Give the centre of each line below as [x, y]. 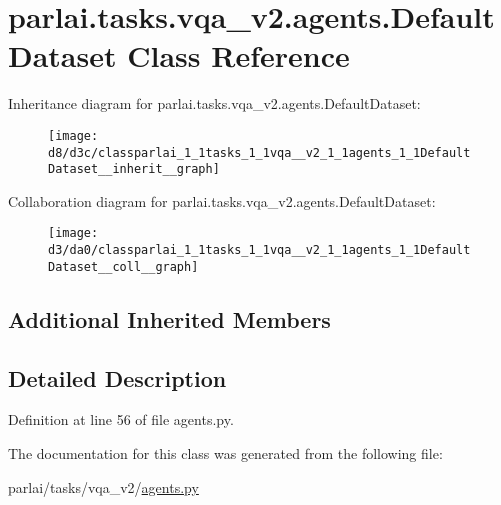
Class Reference [238, 55]
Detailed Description [117, 377]
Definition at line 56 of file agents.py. [121, 419]
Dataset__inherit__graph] [134, 169]
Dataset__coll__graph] [123, 266]
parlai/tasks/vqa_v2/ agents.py [103, 486]
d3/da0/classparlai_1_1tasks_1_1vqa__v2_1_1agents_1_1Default [259, 250]
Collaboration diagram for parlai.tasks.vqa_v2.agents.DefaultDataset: [222, 200]
